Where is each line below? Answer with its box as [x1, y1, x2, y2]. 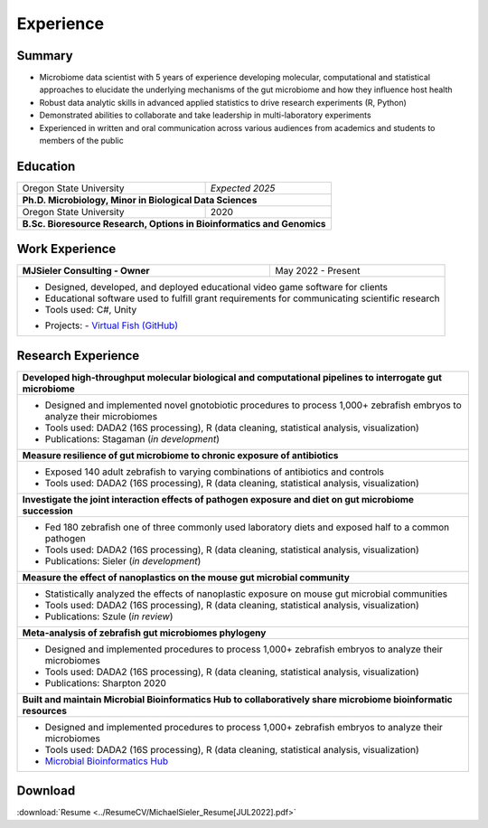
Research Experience [16, 348, 140, 363]
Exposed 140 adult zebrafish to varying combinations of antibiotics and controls [44, 466, 384, 478]
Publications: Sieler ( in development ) [44, 554, 202, 567]
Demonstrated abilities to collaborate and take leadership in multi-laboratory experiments [39, 109, 371, 121]
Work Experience [16, 241, 117, 257]
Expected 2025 [210, 182, 276, 194]
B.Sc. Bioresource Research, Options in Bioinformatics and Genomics [22, 217, 326, 230]
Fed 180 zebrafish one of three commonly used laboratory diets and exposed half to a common [44, 521, 450, 533]
